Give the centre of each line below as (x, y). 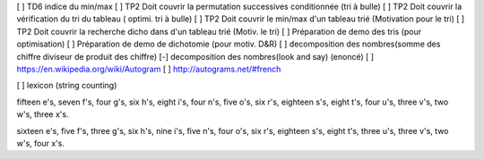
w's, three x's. (43, 114)
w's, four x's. (40, 143)
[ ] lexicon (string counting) (67, 86)
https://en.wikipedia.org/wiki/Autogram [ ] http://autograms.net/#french (149, 69)
